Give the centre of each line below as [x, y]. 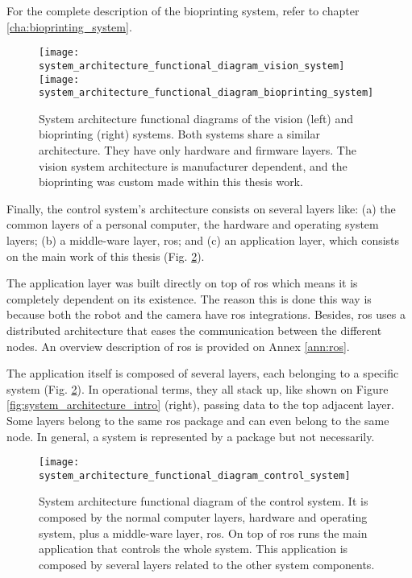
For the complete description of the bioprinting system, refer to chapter [183, 10]
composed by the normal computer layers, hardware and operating [203, 517]
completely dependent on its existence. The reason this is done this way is [189, 298]
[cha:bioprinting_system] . [69, 26]
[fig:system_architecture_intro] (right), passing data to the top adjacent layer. [200, 405]
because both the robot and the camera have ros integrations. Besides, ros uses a [206, 314]
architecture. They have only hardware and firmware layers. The [198, 150]
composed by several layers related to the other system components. [207, 564]
